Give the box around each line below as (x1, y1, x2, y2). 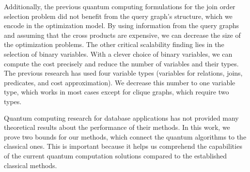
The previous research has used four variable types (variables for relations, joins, (4, 68, 243, 78)
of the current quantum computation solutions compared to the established (4, 150, 227, 160)
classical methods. (4, 160, 57, 170)
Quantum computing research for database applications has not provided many (4, 112, 239, 123)
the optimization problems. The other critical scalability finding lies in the (4, 39, 224, 49)
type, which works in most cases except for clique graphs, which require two (4, 87, 229, 97)
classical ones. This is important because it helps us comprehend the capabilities (4, 141, 242, 151)
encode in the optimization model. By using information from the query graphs (4, 20, 239, 31)
